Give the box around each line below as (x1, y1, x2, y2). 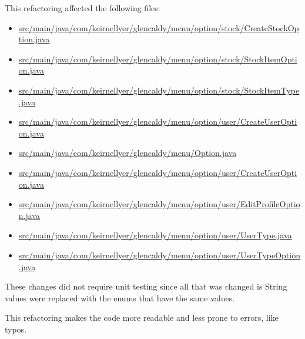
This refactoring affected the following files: (5, 2, 160, 14)
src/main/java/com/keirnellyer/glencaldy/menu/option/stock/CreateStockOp (18, 21, 299, 34)
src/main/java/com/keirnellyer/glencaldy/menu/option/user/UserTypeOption (18, 248, 300, 261)
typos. (5, 323, 27, 335)
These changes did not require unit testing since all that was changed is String (5, 280, 287, 293)
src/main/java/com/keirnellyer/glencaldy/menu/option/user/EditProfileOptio (18, 198, 300, 210)
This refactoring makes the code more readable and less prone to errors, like (5, 311, 279, 324)
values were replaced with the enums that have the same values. (5, 291, 235, 304)
